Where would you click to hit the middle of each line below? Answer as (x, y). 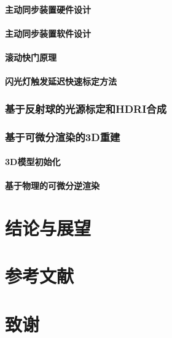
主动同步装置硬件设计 (48, 9)
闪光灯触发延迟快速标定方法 (61, 81)
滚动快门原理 (31, 57)
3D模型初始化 (33, 162)
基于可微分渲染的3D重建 (63, 136)
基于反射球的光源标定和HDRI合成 (86, 108)
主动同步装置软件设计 (48, 33)
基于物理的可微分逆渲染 (52, 186)
